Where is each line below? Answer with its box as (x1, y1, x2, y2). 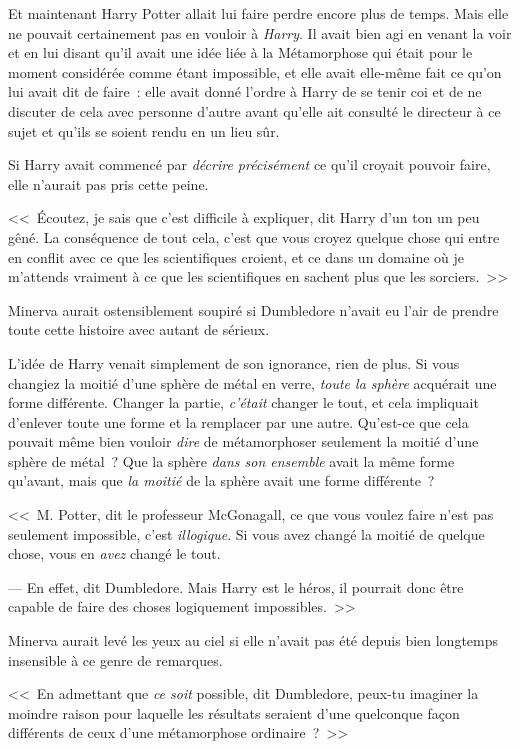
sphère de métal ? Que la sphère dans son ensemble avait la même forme (8, 450, 455, 471)
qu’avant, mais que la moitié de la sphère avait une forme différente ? (8, 470, 435, 491)
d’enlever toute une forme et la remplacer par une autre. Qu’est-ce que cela (8, 411, 469, 432)
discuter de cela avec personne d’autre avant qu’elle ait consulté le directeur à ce (8, 100, 501, 121)
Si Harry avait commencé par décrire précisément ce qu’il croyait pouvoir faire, (8, 154, 491, 175)
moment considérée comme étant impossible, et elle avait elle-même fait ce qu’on (8, 61, 502, 82)
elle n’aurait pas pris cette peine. (8, 173, 209, 194)
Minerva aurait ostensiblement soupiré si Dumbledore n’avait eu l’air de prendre (8, 299, 499, 320)
